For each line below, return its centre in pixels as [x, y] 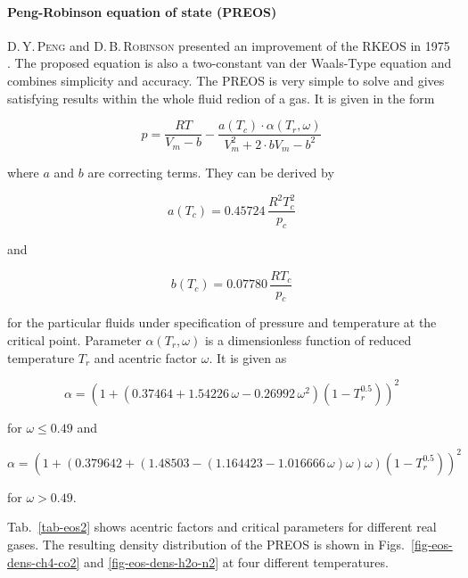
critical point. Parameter [74, 340]
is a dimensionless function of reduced [308, 340]
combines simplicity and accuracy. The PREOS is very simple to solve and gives [226, 80]
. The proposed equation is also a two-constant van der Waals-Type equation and [230, 63]
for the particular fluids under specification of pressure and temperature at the [222, 322]
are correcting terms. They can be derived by [211, 173]
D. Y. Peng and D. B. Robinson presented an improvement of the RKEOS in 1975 [229, 45]
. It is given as [248, 357]
